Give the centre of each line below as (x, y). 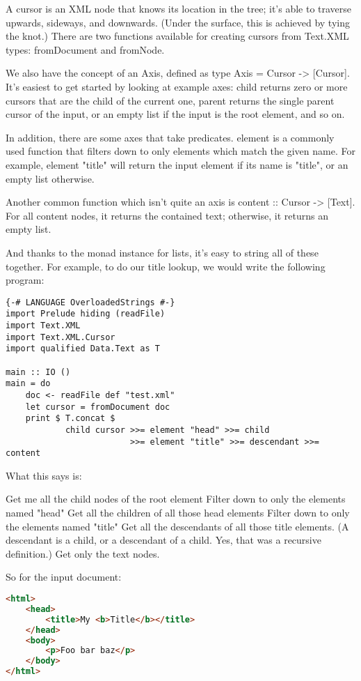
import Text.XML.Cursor (61, 337)
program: (25, 280)
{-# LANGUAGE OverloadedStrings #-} (90, 302)
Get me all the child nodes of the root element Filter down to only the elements (176, 499)
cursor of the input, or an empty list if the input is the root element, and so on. (175, 114)
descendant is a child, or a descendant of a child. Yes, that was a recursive (163, 540)
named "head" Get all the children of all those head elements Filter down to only (178, 513)
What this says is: (44, 475)
